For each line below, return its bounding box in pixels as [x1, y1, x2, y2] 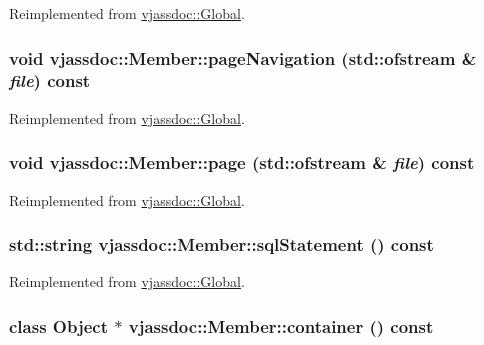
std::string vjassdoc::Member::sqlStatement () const [9, 232, 434, 257]
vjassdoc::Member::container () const [128, 313, 434, 338]
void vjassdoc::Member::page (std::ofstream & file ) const [9, 150, 475, 175]
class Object [9, 313, 108, 338]
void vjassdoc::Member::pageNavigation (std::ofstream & [9, 45, 477, 70]
